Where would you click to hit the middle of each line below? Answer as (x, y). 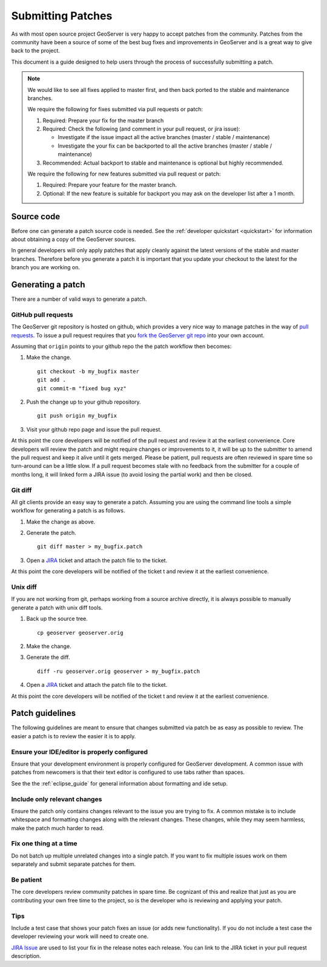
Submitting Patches (62, 16)
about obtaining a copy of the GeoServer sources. (74, 240)
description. (26, 956)
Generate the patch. (51, 533)
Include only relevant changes (57, 799)
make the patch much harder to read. (58, 828)
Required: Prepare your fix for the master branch (103, 120)
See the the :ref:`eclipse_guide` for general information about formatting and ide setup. (120, 783)
